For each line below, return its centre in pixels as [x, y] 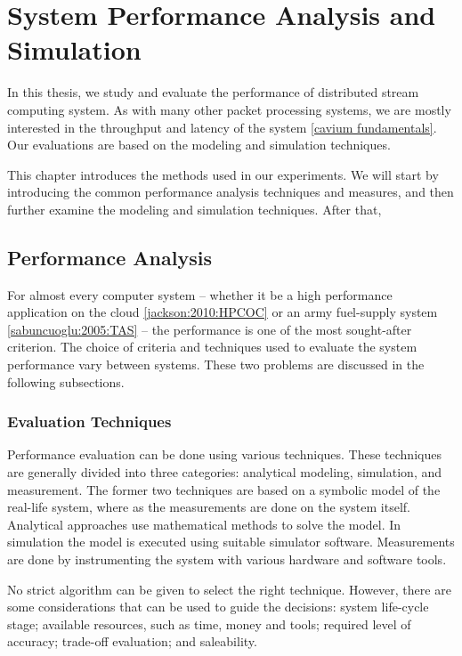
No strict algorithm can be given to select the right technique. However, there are [229, 589]
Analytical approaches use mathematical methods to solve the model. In [204, 524]
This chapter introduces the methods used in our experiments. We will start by [223, 174]
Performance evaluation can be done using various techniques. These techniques [224, 454]
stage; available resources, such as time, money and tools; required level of [209, 624]
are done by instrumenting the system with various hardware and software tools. [227, 559]
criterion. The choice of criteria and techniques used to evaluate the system [212, 347]
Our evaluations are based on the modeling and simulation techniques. [199, 145]
